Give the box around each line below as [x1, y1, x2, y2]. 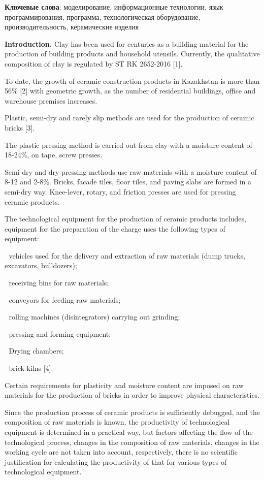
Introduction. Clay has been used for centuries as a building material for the [5, 38, 249, 49]
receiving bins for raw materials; [9, 277, 109, 288]
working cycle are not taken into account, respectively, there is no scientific [5, 446, 238, 457]
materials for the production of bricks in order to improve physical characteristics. [5, 390, 260, 400]
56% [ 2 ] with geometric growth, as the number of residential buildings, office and [5, 85, 256, 96]
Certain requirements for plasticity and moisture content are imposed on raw [5, 379, 244, 390]
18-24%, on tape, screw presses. [5, 149, 103, 160]
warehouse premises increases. [5, 95, 97, 106]
